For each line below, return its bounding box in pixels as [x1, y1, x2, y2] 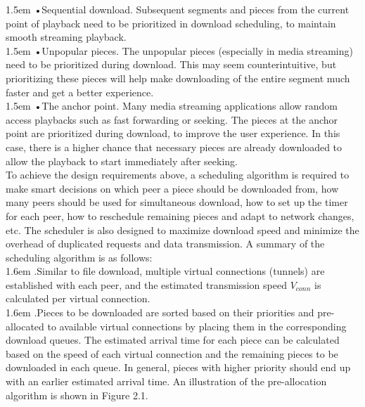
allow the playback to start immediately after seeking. [6, 153, 238, 168]
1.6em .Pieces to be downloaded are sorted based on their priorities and [6, 305, 314, 320]
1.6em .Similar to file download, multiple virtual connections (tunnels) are [6, 264, 325, 278]
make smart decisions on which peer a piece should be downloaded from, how [6, 181, 339, 195]
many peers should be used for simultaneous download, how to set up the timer [6, 195, 348, 209]
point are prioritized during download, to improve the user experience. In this [6, 126, 340, 141]
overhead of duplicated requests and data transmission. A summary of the [6, 236, 325, 251]
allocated [6, 318, 44, 333]
